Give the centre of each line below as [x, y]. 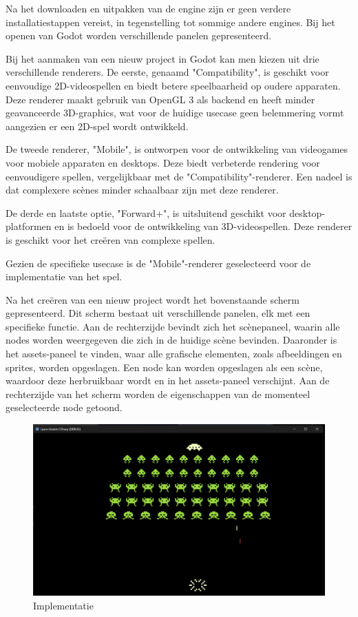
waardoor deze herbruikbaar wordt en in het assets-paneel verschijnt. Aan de [168, 380]
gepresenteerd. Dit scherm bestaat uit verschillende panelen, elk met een [158, 313]
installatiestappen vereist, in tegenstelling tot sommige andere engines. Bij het [170, 22]
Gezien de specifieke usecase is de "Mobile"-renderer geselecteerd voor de [158, 263]
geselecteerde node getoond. [64, 407]
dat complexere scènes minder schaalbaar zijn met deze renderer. [142, 190]
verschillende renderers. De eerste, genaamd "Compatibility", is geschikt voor [167, 72]
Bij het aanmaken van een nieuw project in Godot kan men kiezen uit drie [162, 58]
